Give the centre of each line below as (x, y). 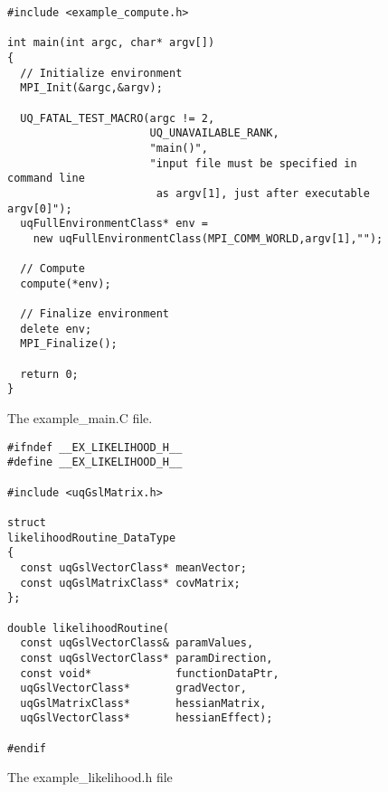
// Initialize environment (101, 73)
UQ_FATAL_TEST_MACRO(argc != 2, (118, 118)
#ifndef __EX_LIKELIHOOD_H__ (95, 447)
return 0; (49, 374)
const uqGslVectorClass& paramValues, (137, 643)
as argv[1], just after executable (263, 193)
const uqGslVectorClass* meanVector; (133, 567)
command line (46, 179)
